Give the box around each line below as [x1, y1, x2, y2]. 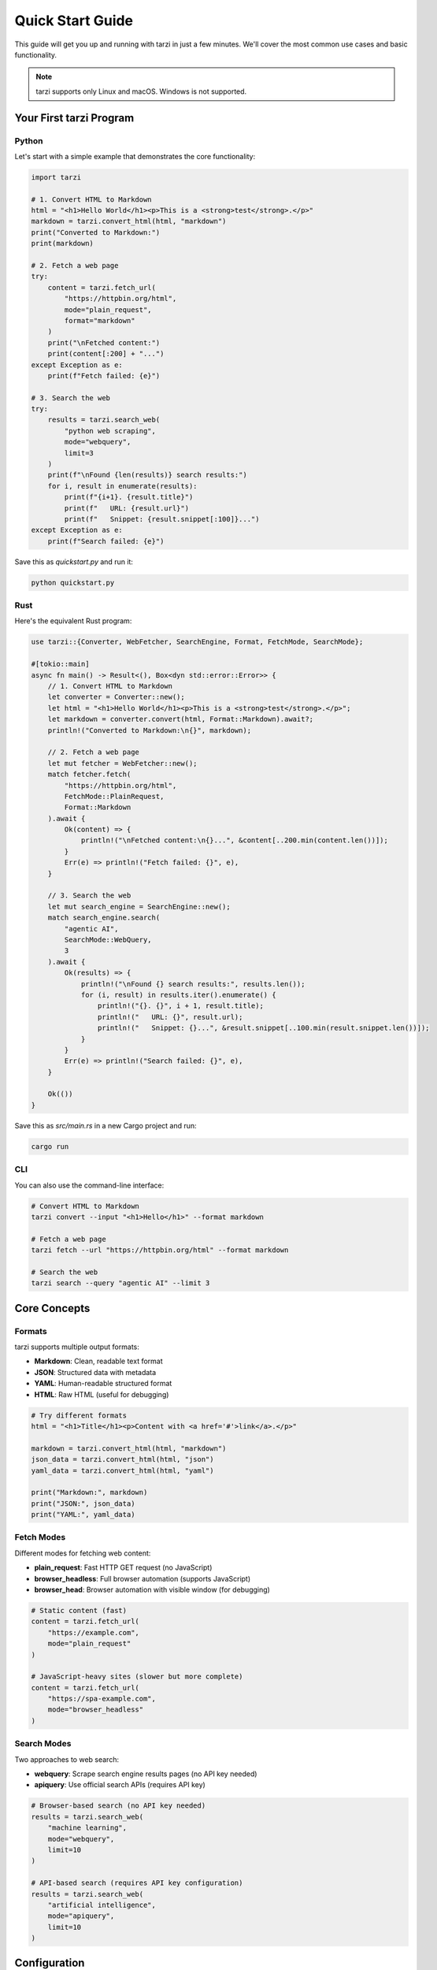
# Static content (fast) [31, 1606, 128, 1615]
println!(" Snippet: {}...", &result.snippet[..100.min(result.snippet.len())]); [97, 1024, 430, 1032]
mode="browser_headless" [47, 1705, 144, 1714]
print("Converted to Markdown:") [31, 228, 161, 236]
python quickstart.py [31, 578, 115, 587]
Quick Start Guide [14, 12, 134, 29]
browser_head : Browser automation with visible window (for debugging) [34, 1585, 271, 1594]
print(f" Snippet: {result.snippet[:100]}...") [64, 515, 260, 523]
